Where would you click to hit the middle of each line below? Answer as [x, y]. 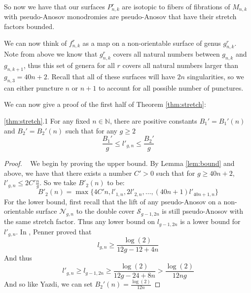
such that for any [91, 130]
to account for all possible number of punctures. [171, 87]
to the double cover [105, 211]
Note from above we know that [51, 54]
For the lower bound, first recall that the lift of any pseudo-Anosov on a [113, 201]
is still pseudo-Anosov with [203, 211]
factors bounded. [29, 26]
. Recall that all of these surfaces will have [111, 77]
